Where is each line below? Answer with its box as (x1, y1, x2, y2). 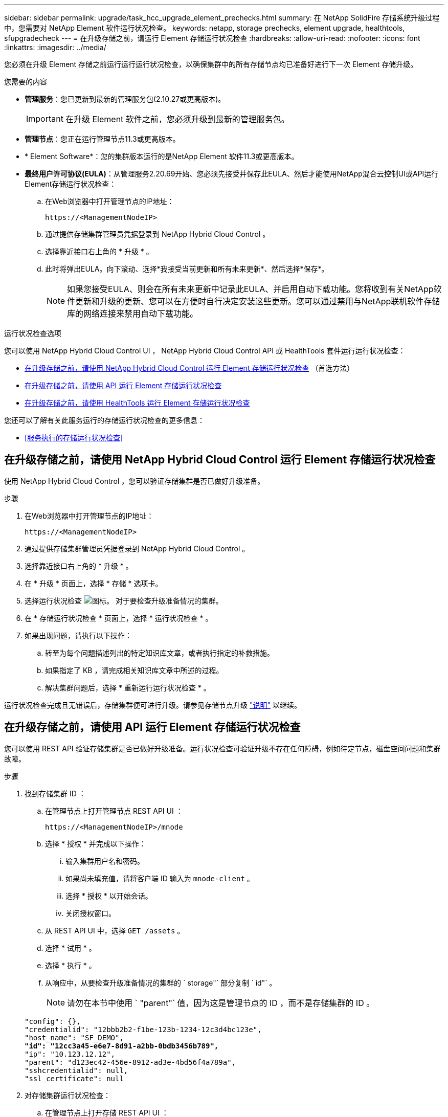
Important (26, 114, 63, 124)
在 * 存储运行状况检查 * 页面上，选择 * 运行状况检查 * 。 (25, 613, 213, 622)
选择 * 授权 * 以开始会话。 (65, 891, 152, 900)
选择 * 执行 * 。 (45, 960, 96, 970)
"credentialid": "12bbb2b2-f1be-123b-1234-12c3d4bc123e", (25, 1025, 262, 1034)
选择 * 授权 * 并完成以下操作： (45, 839, 146, 848)
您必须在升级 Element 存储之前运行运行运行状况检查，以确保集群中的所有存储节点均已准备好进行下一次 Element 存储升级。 (4, 60, 418, 69)
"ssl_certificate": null (25, 1074, 124, 1083)
